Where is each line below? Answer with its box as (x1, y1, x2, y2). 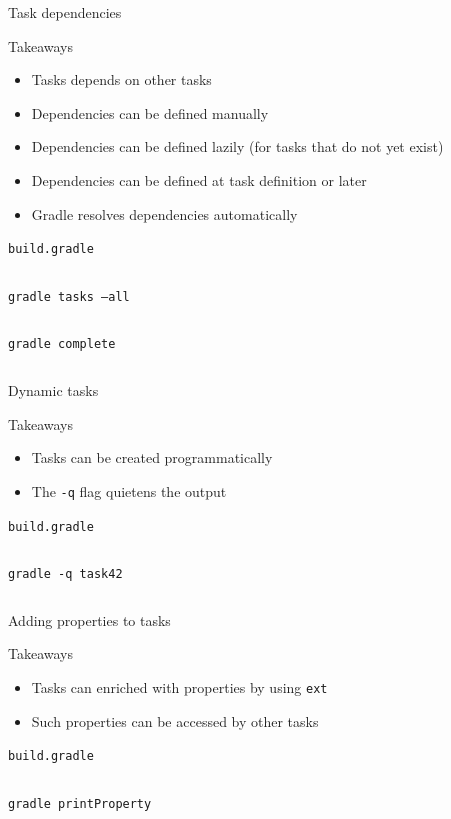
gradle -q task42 (8, 567, 123, 582)
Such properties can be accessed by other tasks (31, 710, 319, 731)
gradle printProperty (8, 796, 152, 811)
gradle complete (8, 337, 116, 352)
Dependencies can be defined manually (31, 102, 269, 123)
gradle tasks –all (8, 289, 130, 304)
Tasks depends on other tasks (31, 69, 212, 90)
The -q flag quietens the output (31, 480, 227, 501)
